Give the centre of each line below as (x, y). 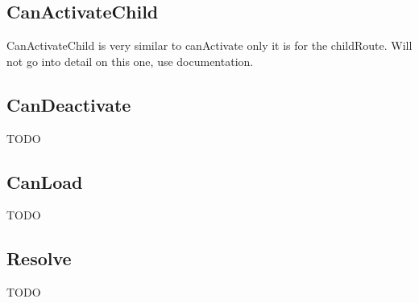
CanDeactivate (69, 104)
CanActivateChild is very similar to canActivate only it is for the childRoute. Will (209, 45)
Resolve (39, 258)
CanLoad (45, 181)
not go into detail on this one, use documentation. (130, 61)
